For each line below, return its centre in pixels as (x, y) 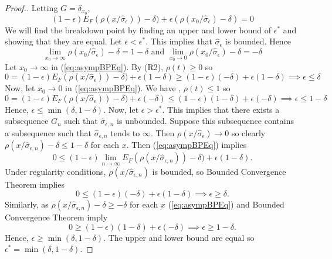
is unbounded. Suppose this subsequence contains (205, 121)
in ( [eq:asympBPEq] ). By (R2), (107, 66)
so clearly (248, 132)
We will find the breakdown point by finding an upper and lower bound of (138, 30)
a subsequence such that (48, 132)
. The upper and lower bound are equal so (179, 237)
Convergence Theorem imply (56, 217)
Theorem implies (35, 184)
